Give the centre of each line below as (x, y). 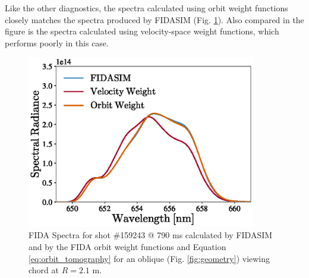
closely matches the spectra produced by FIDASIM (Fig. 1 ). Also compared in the (154, 19)
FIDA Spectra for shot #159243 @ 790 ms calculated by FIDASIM (151, 235)
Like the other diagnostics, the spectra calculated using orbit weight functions (146, 8)
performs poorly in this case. (57, 42)
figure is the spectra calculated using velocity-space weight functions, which (142, 31)
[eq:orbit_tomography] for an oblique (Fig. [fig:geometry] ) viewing (149, 258)
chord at (44, 270)
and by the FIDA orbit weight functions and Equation (127, 246)
